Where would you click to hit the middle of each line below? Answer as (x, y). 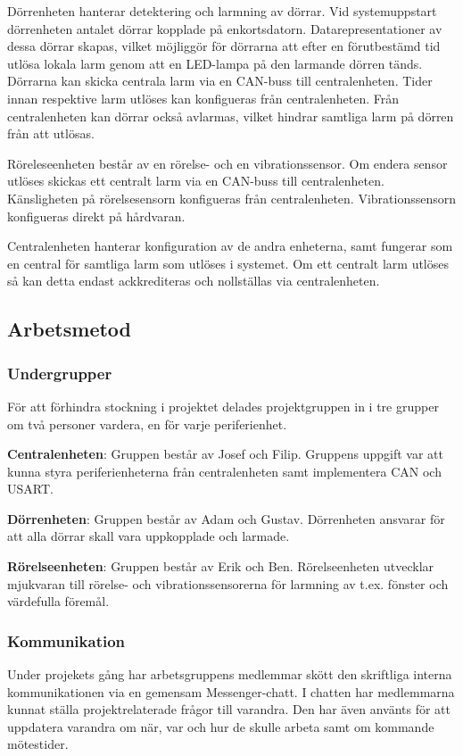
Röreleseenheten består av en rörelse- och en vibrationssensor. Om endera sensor (227, 163)
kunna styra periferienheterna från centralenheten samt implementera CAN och (224, 471)
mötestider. (38, 744)
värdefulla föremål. (58, 601)
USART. (30, 489)
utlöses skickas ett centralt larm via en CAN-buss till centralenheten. (196, 181)
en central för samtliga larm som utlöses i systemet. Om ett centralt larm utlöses (228, 263)
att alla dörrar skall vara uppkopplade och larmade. (149, 536)
